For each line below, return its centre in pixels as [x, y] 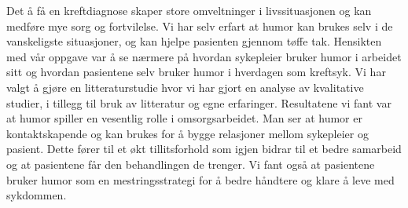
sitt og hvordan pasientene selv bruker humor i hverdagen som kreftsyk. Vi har [196, 72]
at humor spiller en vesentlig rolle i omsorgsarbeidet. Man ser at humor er [184, 118]
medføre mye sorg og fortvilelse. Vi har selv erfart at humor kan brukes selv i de [200, 26]
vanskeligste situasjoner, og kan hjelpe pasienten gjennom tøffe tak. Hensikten [194, 41]
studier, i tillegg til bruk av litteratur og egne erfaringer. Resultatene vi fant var [199, 102]
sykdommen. [37, 195]
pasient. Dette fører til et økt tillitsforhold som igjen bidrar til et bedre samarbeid [204, 149]
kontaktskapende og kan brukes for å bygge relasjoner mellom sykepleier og [187, 133]
